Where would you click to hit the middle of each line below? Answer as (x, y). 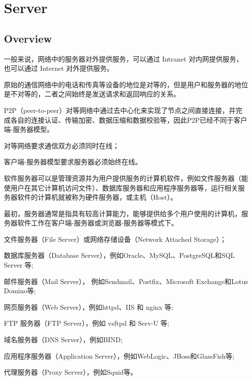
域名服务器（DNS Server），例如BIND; (63, 340)
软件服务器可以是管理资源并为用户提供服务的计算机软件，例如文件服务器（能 (126, 178)
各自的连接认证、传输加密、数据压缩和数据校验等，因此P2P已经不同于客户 (129, 119)
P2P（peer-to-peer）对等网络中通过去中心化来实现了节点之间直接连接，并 (120, 110)
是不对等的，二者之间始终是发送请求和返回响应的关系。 (92, 94)
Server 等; (19, 265)
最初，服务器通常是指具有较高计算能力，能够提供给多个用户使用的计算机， (123, 213)
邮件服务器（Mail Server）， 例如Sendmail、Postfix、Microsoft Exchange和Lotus (126, 281)
